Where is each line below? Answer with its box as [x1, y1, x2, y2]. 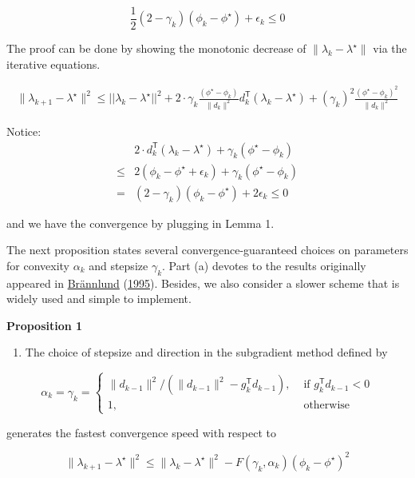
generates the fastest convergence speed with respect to [6, 424, 276, 440]
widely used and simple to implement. [6, 290, 192, 307]
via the [373, 40, 407, 57]
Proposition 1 [6, 317, 83, 333]
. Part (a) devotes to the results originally [162, 257, 366, 273]
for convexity [6, 257, 69, 273]
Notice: [6, 123, 41, 140]
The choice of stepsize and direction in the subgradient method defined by [25, 344, 388, 360]
